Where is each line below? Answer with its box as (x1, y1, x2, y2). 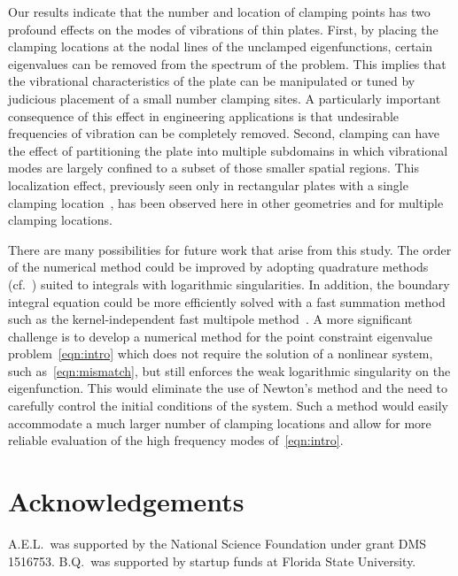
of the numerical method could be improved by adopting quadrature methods (8, 257, 429, 276)
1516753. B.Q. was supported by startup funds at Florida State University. (8, 551, 416, 570)
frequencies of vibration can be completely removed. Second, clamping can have (8, 124, 440, 142)
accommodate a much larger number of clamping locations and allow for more (8, 413, 431, 432)
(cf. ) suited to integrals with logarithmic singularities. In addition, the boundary (8, 274, 450, 293)
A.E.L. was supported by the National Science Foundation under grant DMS (8, 534, 427, 552)
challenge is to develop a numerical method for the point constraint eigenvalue (8, 326, 432, 345)
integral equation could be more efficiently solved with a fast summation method (8, 292, 446, 311)
